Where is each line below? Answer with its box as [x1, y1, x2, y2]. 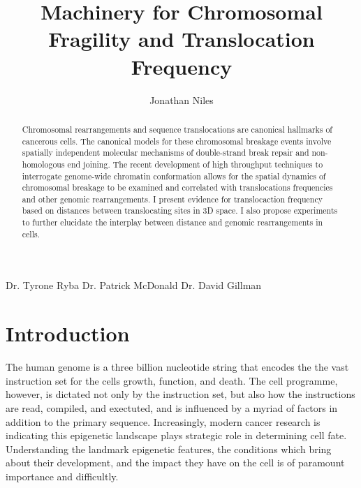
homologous [22, 158, 65, 170]
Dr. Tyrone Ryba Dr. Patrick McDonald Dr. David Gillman [6, 278, 262, 293]
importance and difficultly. [6, 468, 119, 483]
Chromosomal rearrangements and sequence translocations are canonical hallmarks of [22, 123, 332, 135]
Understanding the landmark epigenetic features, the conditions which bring [6, 441, 332, 456]
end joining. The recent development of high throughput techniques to [67, 158, 323, 170]
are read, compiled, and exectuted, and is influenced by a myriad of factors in [6, 400, 338, 415]
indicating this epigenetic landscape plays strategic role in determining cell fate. [6, 428, 347, 443]
